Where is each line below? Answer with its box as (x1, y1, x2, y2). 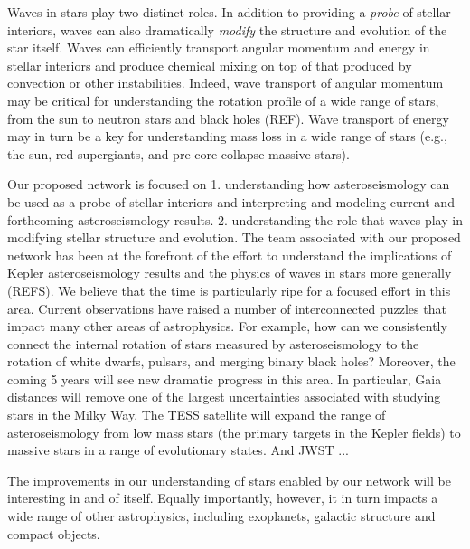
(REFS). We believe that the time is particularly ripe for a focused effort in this (7, 280, 451, 299)
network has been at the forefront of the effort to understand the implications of (7, 245, 452, 264)
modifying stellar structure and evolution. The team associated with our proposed (7, 228, 461, 247)
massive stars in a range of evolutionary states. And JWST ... (7, 440, 349, 459)
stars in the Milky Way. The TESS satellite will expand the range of (7, 405, 386, 424)
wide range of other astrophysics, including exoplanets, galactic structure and (7, 506, 436, 525)
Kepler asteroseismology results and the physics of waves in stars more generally (7, 263, 452, 282)
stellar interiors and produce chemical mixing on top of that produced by (7, 55, 412, 74)
